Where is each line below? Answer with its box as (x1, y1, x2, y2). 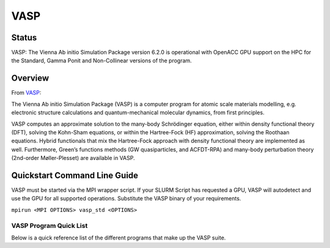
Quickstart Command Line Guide (11, 170, 139, 180)
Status (11, 32, 37, 43)
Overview (11, 73, 50, 84)
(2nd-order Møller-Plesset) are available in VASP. (11, 155, 135, 162)
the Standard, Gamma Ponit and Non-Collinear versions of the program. (11, 57, 192, 64)
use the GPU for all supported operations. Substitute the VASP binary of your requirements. (11, 195, 241, 202)
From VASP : (11, 89, 42, 97)
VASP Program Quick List (11, 221, 88, 230)
